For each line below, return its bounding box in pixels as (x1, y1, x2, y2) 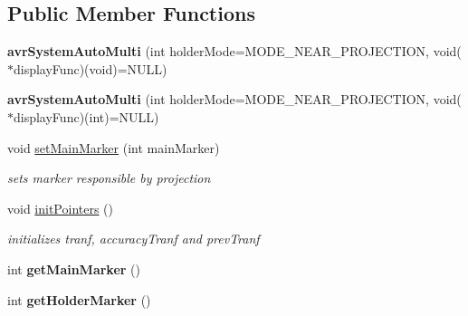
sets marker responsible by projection (7, 168, 211, 187)
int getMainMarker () (7, 259, 140, 278)
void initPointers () (7, 198, 114, 217)
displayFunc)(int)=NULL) (14, 107, 159, 126)
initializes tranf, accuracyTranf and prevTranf (7, 229, 260, 248)
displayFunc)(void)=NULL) (14, 59, 167, 78)
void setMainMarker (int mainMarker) (7, 138, 220, 157)
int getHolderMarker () (7, 290, 151, 309)
